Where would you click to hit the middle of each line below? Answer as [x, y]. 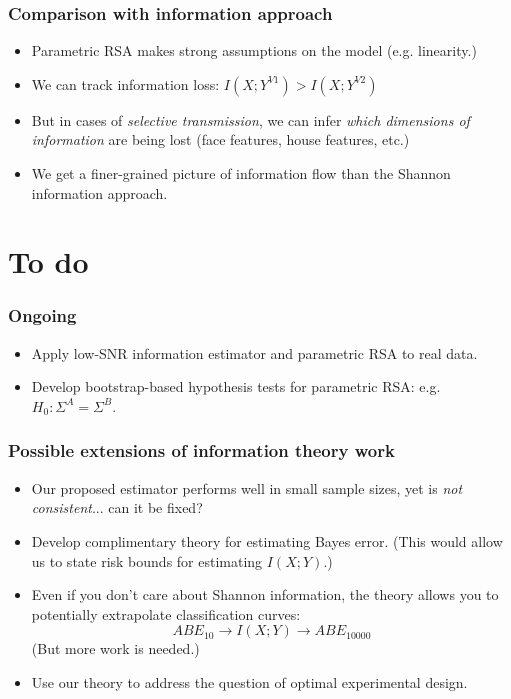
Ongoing [42, 315]
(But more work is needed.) [115, 648]
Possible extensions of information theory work [201, 450]
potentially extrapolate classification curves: [166, 613]
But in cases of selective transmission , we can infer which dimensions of [250, 119]
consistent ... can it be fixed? [117, 507]
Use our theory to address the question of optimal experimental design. [249, 681]
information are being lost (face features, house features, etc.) [220, 139]
